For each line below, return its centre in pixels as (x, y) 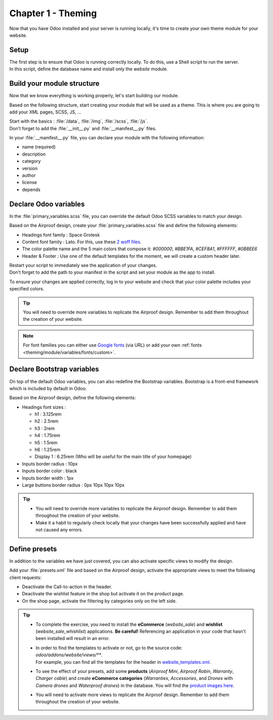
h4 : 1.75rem (48, 435)
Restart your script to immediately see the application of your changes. (83, 266)
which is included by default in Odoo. (48, 388)
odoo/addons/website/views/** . (69, 655)
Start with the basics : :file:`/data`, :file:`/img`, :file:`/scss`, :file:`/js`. (79, 121)
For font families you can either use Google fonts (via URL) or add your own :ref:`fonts (112, 345)
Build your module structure (54, 84)
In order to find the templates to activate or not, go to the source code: (109, 648)
